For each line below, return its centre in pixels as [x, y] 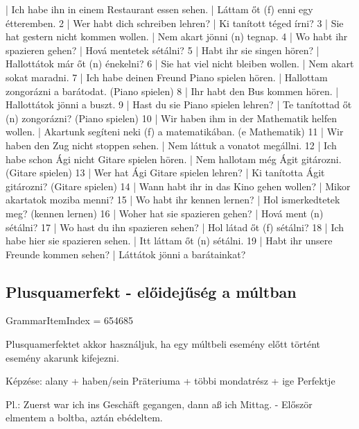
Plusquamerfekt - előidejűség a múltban [151, 291]
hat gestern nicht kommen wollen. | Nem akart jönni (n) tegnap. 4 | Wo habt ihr [177, 36]
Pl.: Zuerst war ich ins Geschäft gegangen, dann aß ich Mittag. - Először [159, 404]
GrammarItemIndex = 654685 [70, 320]
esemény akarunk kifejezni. [62, 357]
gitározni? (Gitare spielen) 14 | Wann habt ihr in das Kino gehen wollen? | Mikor [178, 186]
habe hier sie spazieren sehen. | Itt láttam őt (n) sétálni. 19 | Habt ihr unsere [169, 241]
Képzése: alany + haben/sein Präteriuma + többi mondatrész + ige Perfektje [170, 381]
